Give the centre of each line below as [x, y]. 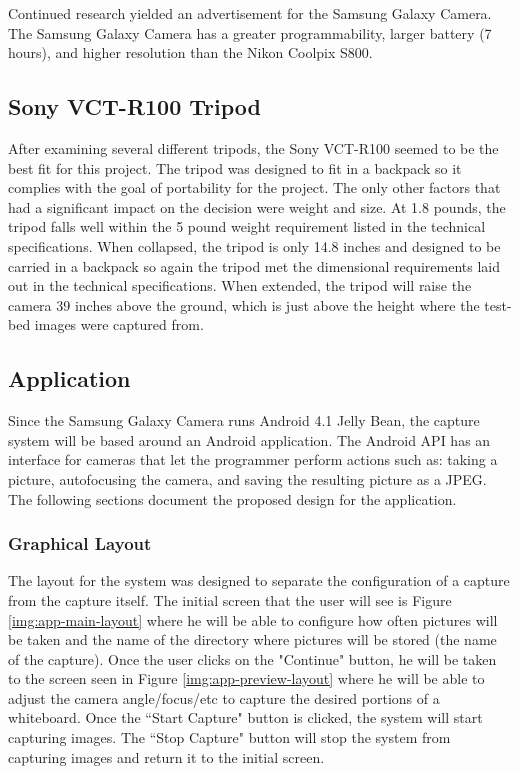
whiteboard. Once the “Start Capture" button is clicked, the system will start [245, 717]
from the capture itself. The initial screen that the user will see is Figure [230, 599]
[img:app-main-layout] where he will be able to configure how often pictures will [253, 619]
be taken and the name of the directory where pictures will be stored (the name [252, 639]
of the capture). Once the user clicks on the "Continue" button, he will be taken [252, 658]
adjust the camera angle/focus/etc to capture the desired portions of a [224, 697]
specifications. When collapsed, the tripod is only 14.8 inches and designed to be [254, 245]
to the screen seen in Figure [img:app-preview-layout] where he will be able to [246, 678]
